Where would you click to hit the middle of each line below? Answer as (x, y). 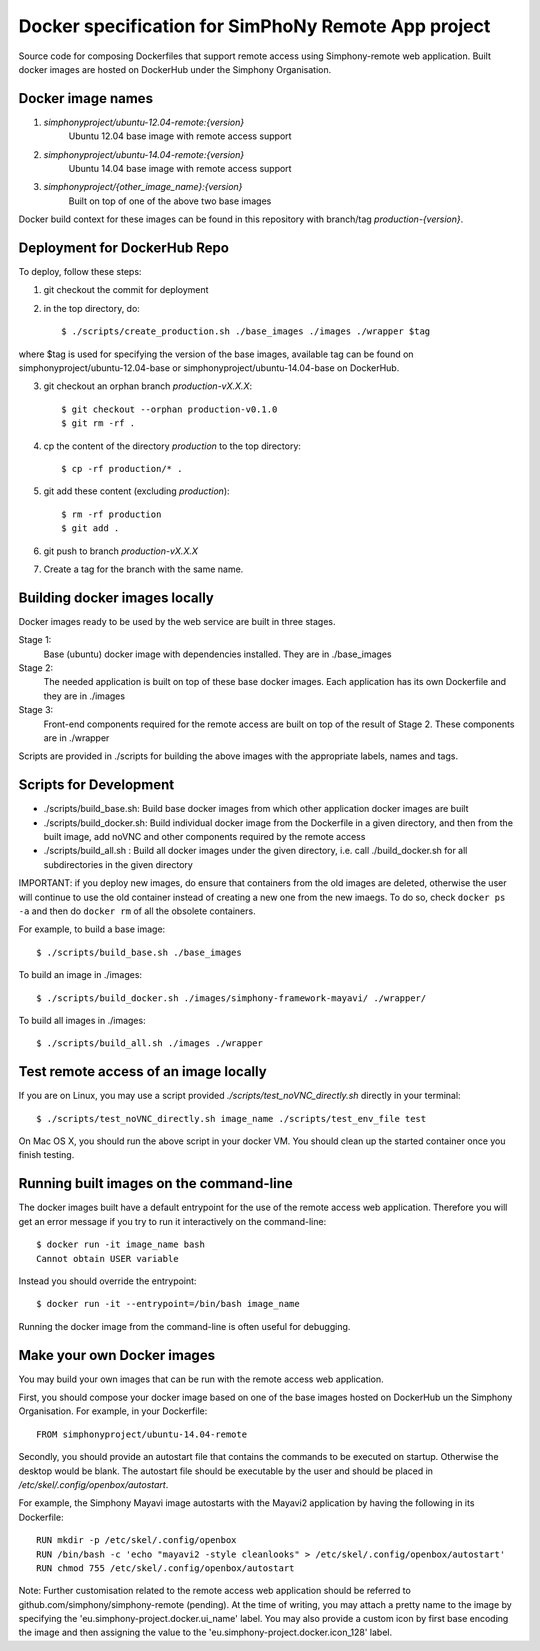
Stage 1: (35, 640)
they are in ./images (84, 696)
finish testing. (46, 1155)
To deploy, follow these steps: (80, 272)
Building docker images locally (116, 597)
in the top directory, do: (91, 308)
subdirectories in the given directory (118, 864)
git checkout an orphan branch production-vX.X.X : (148, 386)
